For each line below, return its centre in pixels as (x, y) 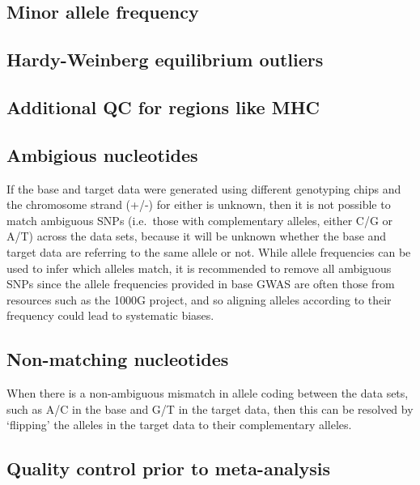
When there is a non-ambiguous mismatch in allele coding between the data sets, (208, 393)
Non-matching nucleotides (118, 359)
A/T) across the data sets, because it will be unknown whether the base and (197, 236)
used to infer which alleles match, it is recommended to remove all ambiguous (199, 268)
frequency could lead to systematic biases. (110, 315)
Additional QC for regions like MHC (163, 106)
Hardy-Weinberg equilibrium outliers (165, 60)
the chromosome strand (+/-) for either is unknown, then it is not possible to (199, 204)
